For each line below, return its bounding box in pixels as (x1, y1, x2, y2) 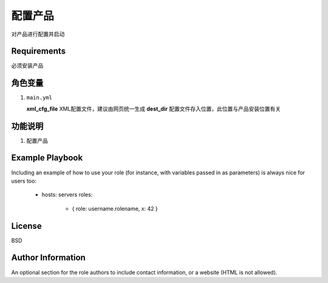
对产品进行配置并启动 (11, 30, 65, 38)
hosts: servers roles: (41, 191, 93, 199)
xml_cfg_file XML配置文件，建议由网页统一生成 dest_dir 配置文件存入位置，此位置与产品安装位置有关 (26, 105, 281, 112)
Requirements (11, 46, 66, 56)
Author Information (11, 253, 86, 263)
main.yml (26, 94, 53, 101)
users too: (11, 177, 36, 185)
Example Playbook (11, 152, 83, 163)
